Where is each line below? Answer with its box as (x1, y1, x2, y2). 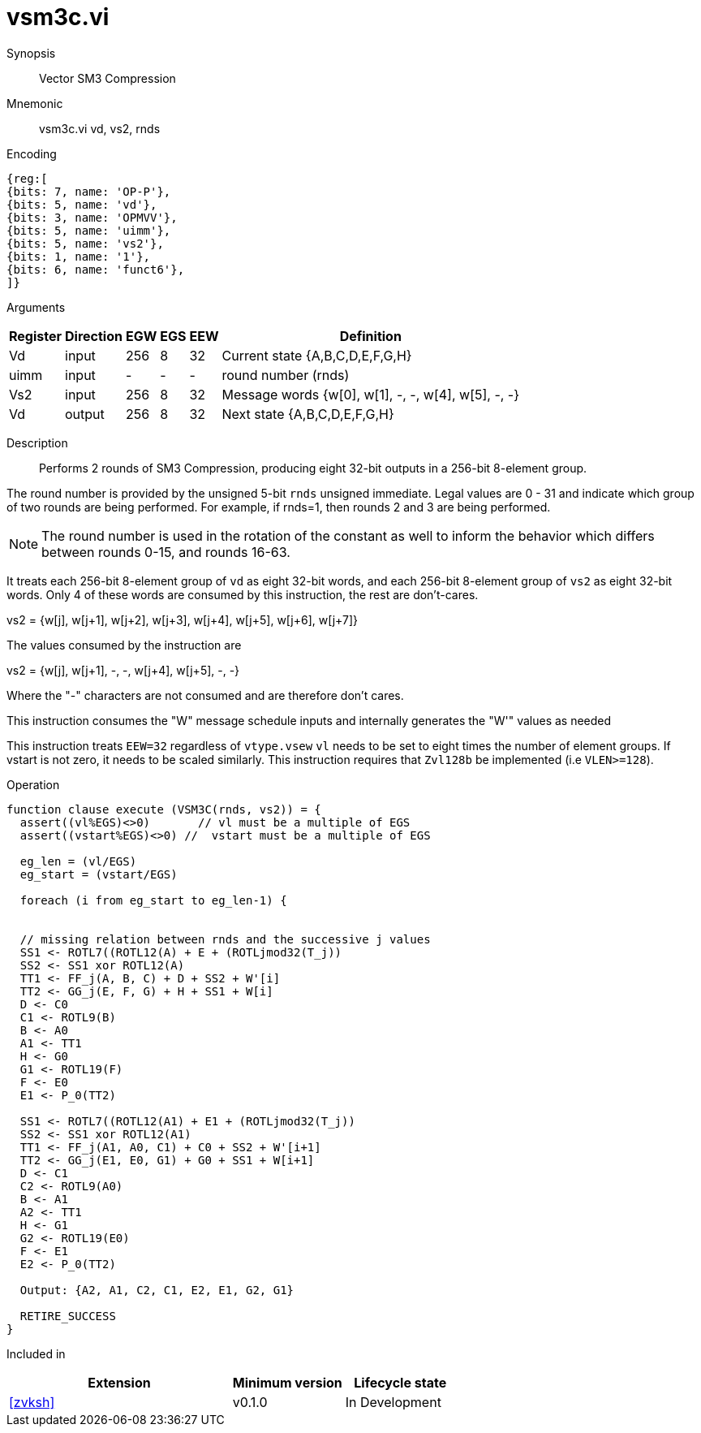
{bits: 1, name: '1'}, (6, 249, 151, 263)
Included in (6, 1346, 66, 1361)
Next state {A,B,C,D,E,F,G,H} (221, 405, 394, 422)
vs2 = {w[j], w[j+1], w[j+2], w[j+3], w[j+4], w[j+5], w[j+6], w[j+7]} (6, 612, 359, 627)
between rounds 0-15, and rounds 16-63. (41, 543, 290, 560)
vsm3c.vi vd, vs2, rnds (39, 121, 161, 136)
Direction (65, 327, 123, 344)
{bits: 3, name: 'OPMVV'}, (6, 210, 178, 224)
